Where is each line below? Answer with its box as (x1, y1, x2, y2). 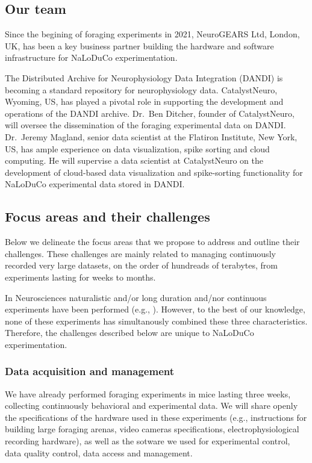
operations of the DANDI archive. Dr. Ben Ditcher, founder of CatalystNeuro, (5, 107, 295, 119)
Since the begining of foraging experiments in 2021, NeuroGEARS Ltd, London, (5, 28, 300, 40)
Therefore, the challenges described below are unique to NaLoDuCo (5, 326, 254, 339)
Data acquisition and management (5, 364, 175, 379)
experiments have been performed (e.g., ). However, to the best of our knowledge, (5, 303, 305, 315)
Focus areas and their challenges (5, 207, 210, 226)
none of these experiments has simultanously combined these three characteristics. (5, 314, 308, 327)
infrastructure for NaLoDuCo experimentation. (5, 51, 178, 64)
